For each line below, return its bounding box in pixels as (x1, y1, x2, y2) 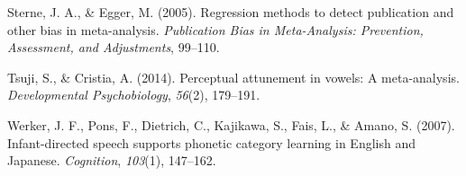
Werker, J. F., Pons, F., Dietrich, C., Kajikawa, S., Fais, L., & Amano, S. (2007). (7, 115, 455, 134)
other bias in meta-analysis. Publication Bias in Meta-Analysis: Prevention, (7, 20, 424, 39)
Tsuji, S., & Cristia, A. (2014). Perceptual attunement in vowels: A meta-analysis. (7, 67, 460, 86)
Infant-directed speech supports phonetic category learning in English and (7, 133, 416, 152)
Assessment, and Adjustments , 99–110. (7, 38, 220, 57)
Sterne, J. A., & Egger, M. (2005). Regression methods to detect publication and (7, 3, 454, 21)
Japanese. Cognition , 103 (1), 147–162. (7, 151, 216, 170)
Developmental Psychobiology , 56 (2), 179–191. (7, 85, 260, 104)
